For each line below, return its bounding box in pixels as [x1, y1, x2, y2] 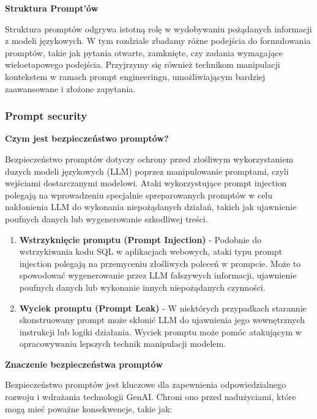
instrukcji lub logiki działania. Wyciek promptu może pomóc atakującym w [19, 325, 302, 338]
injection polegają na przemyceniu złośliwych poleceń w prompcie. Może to [19, 257, 301, 269]
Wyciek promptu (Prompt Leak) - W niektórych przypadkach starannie [19, 301, 307, 314]
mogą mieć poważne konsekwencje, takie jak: [5, 402, 173, 415]
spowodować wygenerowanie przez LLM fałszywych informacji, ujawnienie [19, 269, 297, 282]
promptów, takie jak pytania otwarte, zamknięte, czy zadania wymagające [5, 46, 283, 59]
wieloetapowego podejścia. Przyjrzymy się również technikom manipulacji [5, 58, 280, 71]
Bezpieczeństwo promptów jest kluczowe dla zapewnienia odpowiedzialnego [5, 378, 286, 391]
